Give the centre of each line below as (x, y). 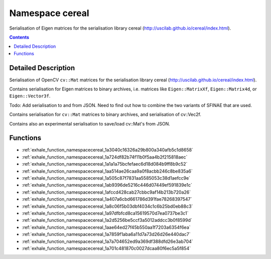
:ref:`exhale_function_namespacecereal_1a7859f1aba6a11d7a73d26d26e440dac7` (106, 234)
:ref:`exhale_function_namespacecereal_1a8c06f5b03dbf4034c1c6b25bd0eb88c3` (107, 206)
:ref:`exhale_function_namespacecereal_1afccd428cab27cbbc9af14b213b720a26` (106, 192)
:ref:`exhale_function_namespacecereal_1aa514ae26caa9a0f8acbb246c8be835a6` (107, 171)
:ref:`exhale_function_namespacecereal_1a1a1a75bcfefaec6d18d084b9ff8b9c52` (105, 164)
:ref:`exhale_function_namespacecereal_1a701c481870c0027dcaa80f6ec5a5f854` (106, 248)
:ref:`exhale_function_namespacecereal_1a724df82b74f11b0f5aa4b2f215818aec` (105, 157)
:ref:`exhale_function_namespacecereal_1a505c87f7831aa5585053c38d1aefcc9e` (106, 178)
